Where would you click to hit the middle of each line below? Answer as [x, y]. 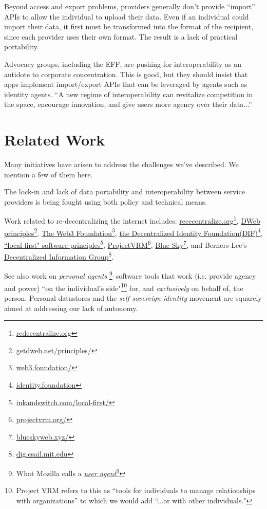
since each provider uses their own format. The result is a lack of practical [121, 36]
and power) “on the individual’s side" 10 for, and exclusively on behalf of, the [124, 287]
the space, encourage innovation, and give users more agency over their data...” [128, 104]
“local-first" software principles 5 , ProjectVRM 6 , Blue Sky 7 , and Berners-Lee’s [126, 244]
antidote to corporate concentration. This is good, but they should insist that [126, 74]
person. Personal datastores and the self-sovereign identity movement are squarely [133, 297]
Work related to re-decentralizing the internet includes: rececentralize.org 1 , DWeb [132, 220]
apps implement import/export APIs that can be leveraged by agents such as [126, 84]
